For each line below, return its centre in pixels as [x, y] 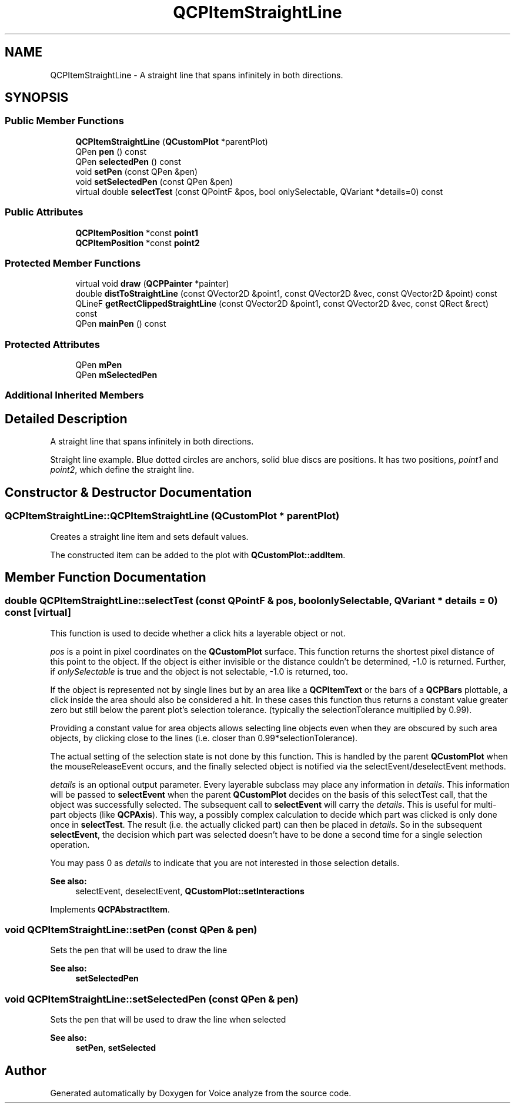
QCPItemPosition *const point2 [138, 243]
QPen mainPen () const [121, 324]
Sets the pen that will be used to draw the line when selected [168, 1020]
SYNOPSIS [37, 98]
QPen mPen [99, 365]
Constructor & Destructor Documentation [128, 492]
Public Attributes [44, 212]
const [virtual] [38, 613]
